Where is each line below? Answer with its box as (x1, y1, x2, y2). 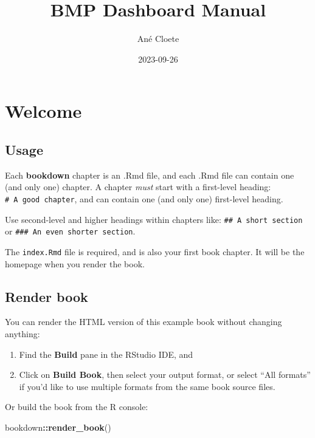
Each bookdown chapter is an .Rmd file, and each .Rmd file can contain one (5, 168, 294, 181)
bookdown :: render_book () (5, 420, 111, 433)
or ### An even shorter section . (5, 225, 136, 238)
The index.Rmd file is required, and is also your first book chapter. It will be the (5, 245, 305, 258)
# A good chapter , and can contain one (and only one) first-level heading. (5, 192, 283, 205)
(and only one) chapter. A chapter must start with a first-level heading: (5, 180, 271, 193)
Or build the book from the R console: (5, 400, 148, 413)
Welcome (5, 98, 82, 123)
